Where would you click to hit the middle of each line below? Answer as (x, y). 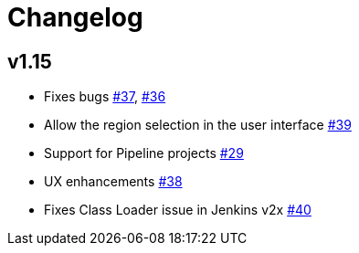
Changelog (75, 17)
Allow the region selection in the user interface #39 (198, 125)
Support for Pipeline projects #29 (144, 153)
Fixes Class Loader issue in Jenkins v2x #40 (178, 210)
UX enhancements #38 (113, 182)
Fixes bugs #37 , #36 (105, 97)
